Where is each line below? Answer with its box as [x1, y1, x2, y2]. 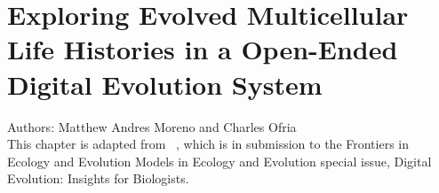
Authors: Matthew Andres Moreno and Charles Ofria [7, 117, 297, 135]
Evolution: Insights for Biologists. [7, 169, 189, 188]
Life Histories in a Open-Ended [7, 31, 398, 67]
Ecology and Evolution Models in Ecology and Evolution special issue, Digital [7, 151, 432, 170]
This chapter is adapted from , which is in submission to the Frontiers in [7, 135, 410, 153]
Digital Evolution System [7, 66, 323, 102]
